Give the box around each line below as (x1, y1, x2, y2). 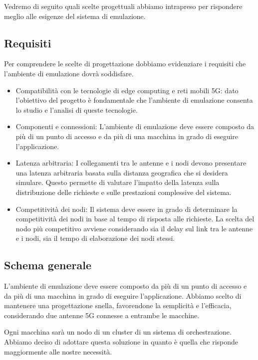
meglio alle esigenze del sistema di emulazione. (4, 10, 146, 21)
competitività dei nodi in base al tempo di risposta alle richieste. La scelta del (15, 213, 255, 224)
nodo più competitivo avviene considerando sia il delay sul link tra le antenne (15, 223, 253, 233)
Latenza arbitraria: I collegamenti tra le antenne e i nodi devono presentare (15, 158, 247, 168)
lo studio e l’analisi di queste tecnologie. (15, 104, 138, 115)
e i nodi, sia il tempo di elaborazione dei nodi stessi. (15, 233, 175, 243)
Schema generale (4, 257, 91, 273)
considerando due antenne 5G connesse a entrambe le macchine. (4, 310, 200, 320)
